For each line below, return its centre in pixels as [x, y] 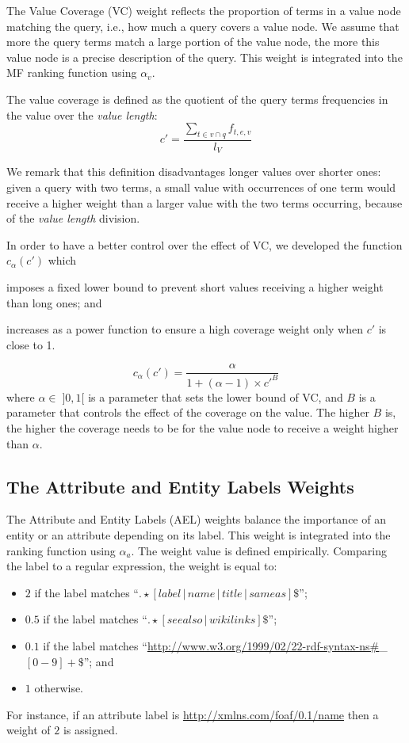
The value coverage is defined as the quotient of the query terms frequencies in [197, 99]
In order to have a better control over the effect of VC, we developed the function [204, 244]
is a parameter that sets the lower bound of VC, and [216, 396]
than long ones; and [54, 302]
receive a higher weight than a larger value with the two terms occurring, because [204, 202]
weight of [29, 730]
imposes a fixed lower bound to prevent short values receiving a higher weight [195, 287]
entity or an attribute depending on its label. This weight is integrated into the [199, 534]
